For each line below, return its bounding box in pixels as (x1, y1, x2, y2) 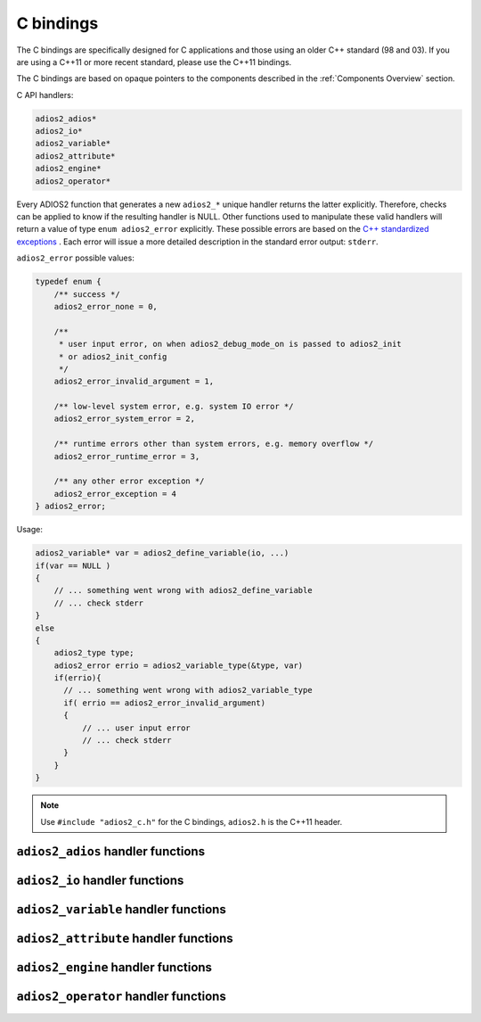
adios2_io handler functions (16, 873, 184, 888)
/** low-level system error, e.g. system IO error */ (53, 401, 294, 412)
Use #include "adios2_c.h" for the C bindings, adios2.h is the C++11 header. (40, 816, 343, 827)
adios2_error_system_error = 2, (53, 414, 196, 424)
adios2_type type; (53, 647, 135, 658)
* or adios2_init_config (58, 351, 167, 361)
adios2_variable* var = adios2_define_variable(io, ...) (35, 548, 289, 558)
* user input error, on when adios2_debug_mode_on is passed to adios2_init (58, 339, 403, 350)
